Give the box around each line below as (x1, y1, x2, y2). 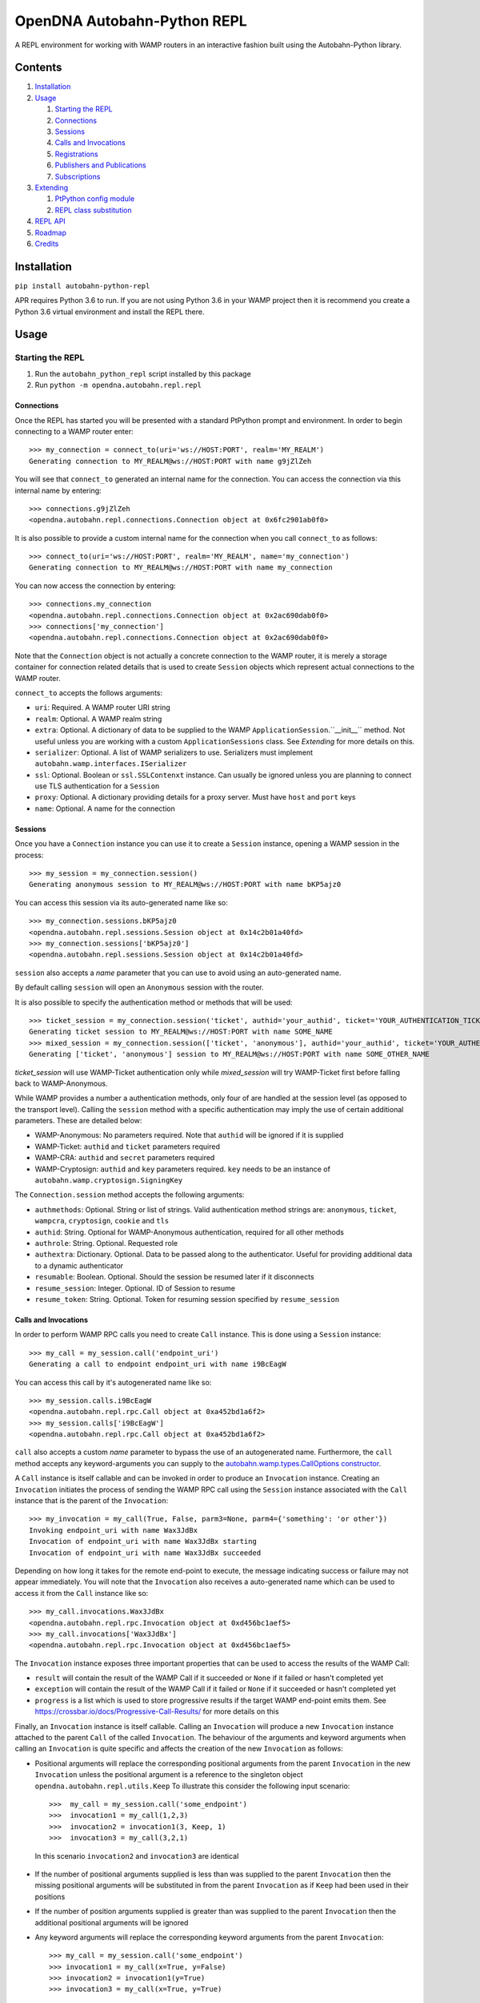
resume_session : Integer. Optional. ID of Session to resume (34, 1283, 236, 1293)
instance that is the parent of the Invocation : (14, 1496, 169, 1505)
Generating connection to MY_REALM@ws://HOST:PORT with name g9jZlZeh (29, 457, 312, 465)
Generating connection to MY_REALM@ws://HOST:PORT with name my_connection (29, 563, 333, 572)
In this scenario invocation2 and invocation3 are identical (34, 1851, 239, 1860)
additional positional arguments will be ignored (34, 1917, 189, 1927)
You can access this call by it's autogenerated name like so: (14, 1377, 212, 1387)
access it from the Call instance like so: (14, 1588, 149, 1598)
